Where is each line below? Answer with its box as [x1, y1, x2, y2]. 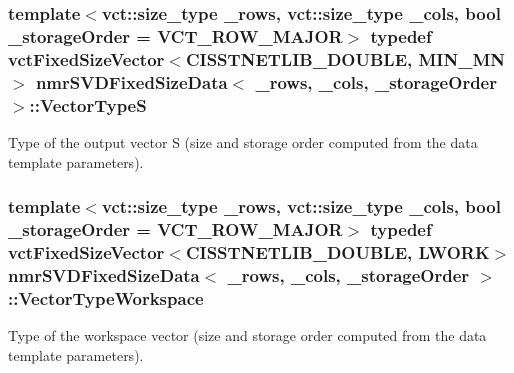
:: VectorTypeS [29, 92, 147, 117]
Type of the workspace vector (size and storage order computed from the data [8, 325, 487, 345]
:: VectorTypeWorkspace [8, 285, 204, 310]
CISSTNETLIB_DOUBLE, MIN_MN [185, 46, 506, 71]
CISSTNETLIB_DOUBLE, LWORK [185, 239, 490, 264]
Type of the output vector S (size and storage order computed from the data [8, 131, 478, 152]
